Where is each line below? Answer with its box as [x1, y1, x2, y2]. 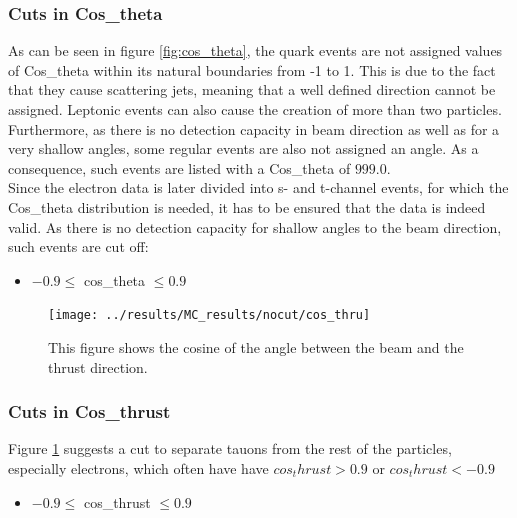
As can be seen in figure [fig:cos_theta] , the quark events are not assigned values [8, 40, 503, 61]
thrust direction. [48, 356, 148, 377]
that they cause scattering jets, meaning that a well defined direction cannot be [8, 79, 496, 100]
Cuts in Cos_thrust [8, 399, 171, 424]
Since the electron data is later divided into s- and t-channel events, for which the [8, 177, 509, 198]
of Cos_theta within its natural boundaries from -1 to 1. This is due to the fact [8, 59, 496, 80]
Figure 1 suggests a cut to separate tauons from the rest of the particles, [8, 438, 452, 459]
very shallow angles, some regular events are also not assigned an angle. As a [8, 138, 479, 159]
